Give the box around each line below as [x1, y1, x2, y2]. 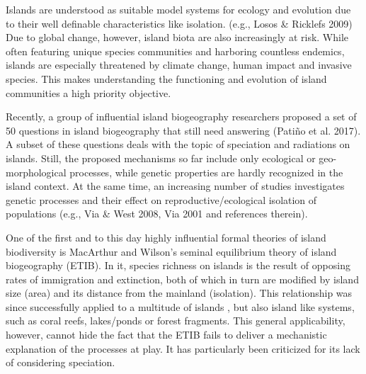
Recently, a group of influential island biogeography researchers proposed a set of [6, 109, 357, 124]
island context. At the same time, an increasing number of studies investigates [6, 178, 345, 193]
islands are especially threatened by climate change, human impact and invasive [6, 57, 352, 72]
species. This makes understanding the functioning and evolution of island [6, 71, 327, 86]
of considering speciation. [6, 355, 115, 370]
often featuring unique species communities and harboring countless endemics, [6, 43, 345, 58]
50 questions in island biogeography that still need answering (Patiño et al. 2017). [6, 123, 361, 137]
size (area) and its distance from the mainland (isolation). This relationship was [6, 285, 353, 300]
